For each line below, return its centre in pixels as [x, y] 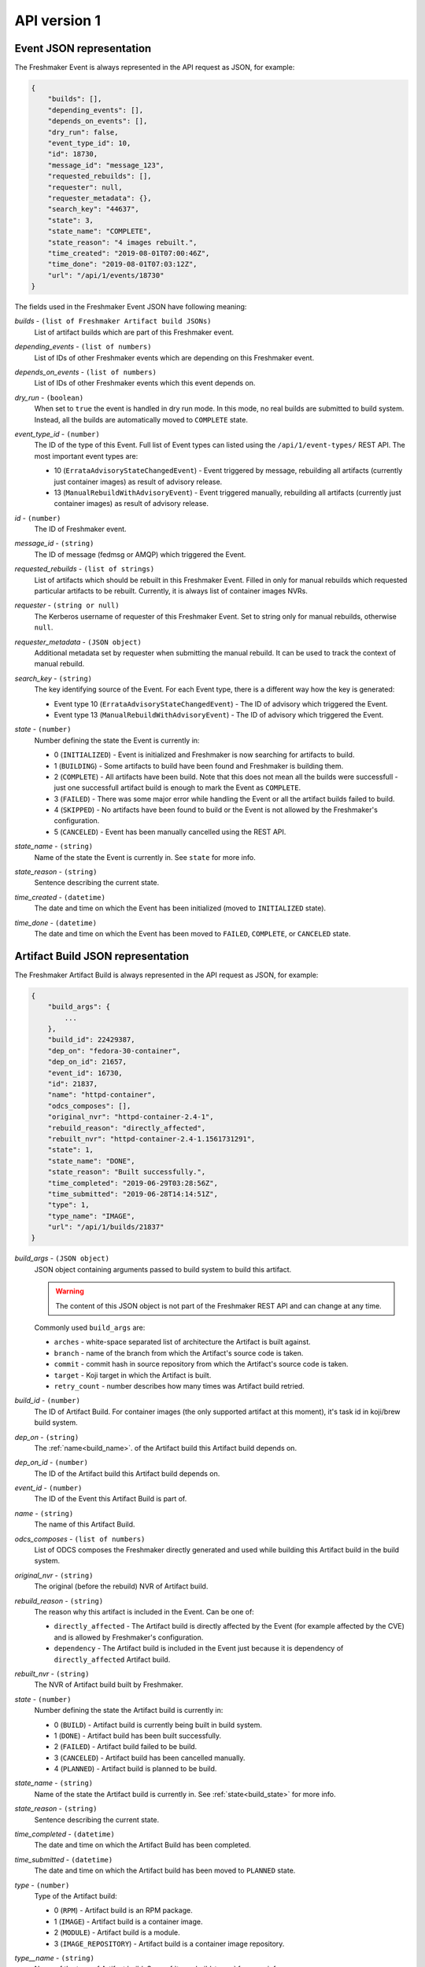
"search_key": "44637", [93, 209]
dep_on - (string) [47, 1437]
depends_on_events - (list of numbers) [86, 372]
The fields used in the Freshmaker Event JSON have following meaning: [131, 307]
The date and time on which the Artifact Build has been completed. [143, 1845]
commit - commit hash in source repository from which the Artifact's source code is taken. [201, 1364]
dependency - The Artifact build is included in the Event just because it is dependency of [199, 1648]
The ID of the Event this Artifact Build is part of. [111, 1499]
